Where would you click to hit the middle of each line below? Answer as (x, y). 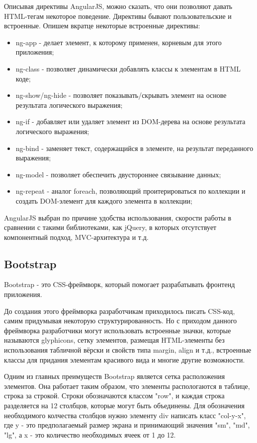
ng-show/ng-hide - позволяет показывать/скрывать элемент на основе (121, 95)
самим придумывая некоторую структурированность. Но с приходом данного (121, 321)
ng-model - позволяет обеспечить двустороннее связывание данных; (118, 174)
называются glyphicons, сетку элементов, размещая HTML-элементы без (114, 340)
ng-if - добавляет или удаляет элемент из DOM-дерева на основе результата (130, 121)
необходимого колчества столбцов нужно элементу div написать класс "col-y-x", (125, 415)
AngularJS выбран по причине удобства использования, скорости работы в (118, 217)
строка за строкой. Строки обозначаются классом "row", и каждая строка (114, 396)
